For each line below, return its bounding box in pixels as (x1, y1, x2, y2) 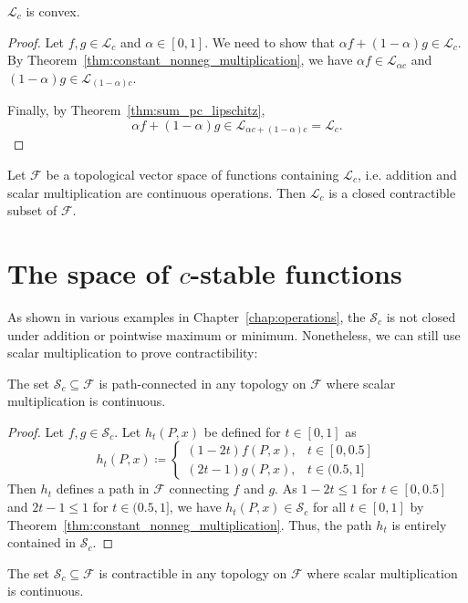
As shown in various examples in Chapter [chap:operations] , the (7, 307, 366, 326)
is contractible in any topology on (99, 563, 287, 582)
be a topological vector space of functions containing (46, 165, 339, 183)
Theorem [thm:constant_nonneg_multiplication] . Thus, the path (7, 515, 372, 534)
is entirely (391, 515, 447, 534)
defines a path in (56, 479, 150, 498)
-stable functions (190, 254, 402, 291)
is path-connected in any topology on (99, 373, 307, 392)
